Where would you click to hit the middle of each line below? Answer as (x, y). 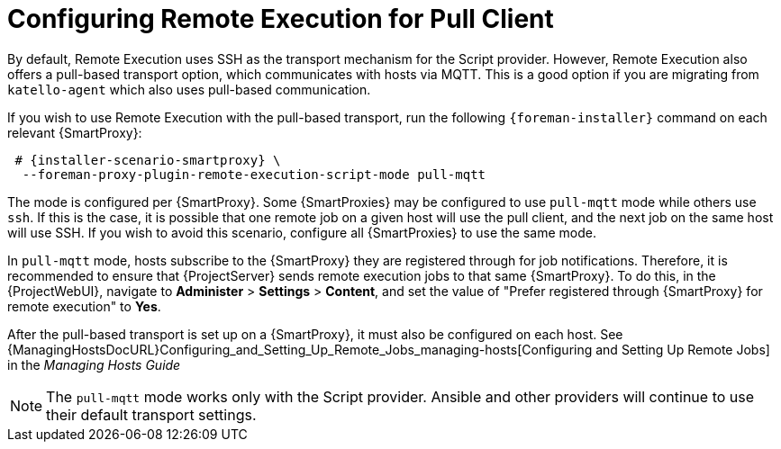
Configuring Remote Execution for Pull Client (281, 19)
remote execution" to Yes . (84, 306)
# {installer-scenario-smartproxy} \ (148, 160)
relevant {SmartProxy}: (75, 132)
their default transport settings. (151, 414)
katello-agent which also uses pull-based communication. (189, 89)
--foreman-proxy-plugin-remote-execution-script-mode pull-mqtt (254, 174)
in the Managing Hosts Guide (94, 364)
